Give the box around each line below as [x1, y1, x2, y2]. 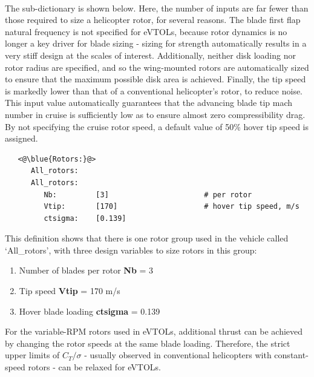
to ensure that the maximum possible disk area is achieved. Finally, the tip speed [5, 73, 306, 85]
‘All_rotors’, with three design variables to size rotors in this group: [5, 243, 257, 256]
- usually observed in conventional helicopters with [84, 349, 272, 361]
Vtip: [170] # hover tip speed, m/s [44, 202, 299, 211]
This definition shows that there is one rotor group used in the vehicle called [5, 232, 289, 244]
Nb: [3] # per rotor [44, 190, 252, 199]
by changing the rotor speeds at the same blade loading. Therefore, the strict [5, 336, 290, 349]
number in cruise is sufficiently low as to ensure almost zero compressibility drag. [5, 108, 306, 120]
